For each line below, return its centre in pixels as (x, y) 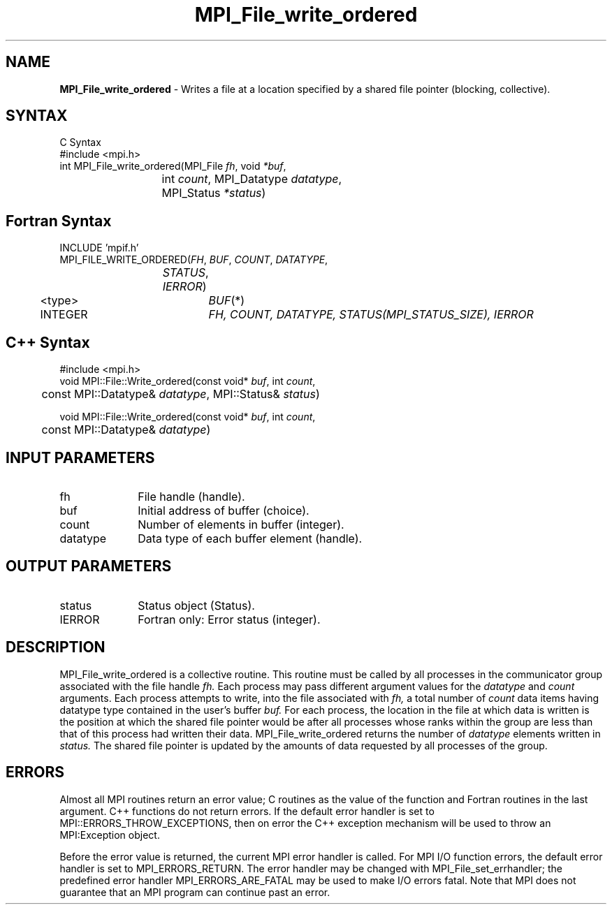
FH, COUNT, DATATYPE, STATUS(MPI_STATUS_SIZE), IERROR (371, 315)
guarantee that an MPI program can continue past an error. (195, 892)
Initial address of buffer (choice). (224, 510)
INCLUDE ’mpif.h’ (99, 248)
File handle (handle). (191, 496)
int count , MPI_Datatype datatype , (252, 179)
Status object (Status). (196, 605)
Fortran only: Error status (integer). (229, 619)
